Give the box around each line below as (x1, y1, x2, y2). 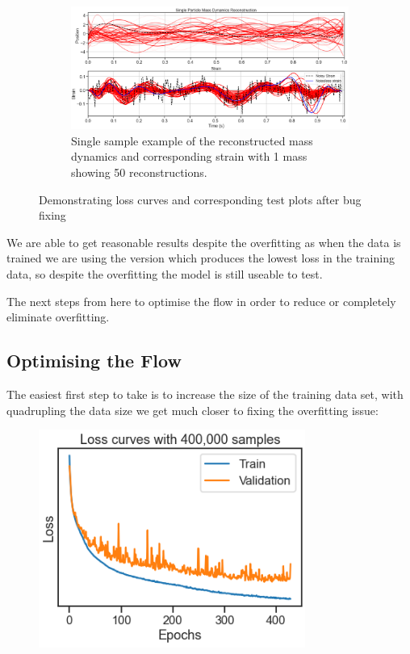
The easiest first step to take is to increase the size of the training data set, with (6, 385, 404, 402)
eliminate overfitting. (6, 308, 110, 325)
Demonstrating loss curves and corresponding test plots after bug (39, 191, 362, 208)
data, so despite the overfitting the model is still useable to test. (6, 265, 323, 282)
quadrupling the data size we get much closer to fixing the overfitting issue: (6, 401, 379, 418)
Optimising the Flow (6, 348, 182, 373)
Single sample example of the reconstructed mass (71, 132, 313, 149)
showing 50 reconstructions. (71, 163, 207, 180)
